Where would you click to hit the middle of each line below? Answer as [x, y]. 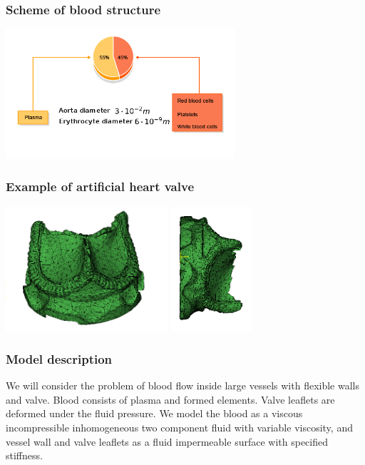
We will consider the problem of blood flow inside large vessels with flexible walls [183, 385]
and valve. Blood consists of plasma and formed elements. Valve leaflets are [170, 399]
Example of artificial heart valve [100, 186]
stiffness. [24, 455]
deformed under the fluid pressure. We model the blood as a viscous [154, 413]
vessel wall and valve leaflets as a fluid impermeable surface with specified [167, 441]
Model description [59, 358]
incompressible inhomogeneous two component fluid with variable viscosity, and [179, 427]
